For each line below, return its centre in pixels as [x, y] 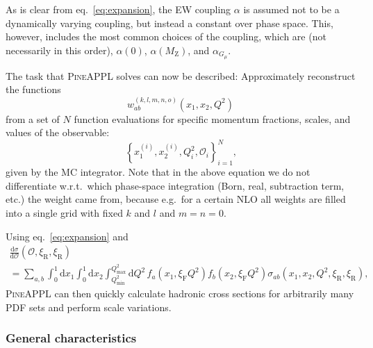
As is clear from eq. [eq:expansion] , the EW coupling [118, 9]
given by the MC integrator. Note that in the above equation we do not [158, 172]
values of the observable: [58, 132]
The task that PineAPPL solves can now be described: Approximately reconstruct [181, 75]
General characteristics [71, 338]
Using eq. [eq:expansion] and [67, 236]
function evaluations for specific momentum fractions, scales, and [212, 118]
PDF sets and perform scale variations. [89, 307]
